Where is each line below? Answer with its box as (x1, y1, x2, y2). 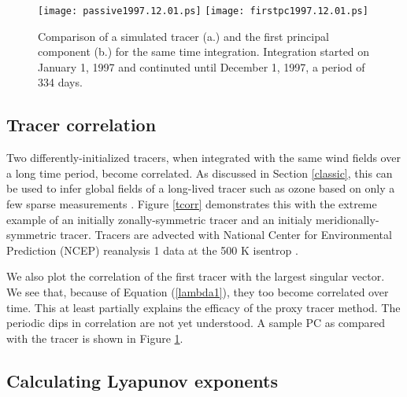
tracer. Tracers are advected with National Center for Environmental (60, 226, 392, 243)
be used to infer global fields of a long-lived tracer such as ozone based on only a (6, 180, 395, 197)
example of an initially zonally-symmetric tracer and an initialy (6, 211, 313, 227)
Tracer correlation (6, 112, 157, 137)
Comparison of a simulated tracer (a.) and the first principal (38, 28, 329, 44)
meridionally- (315, 211, 379, 227)
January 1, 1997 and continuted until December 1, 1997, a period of (38, 58, 365, 75)
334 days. (38, 74, 83, 90)
